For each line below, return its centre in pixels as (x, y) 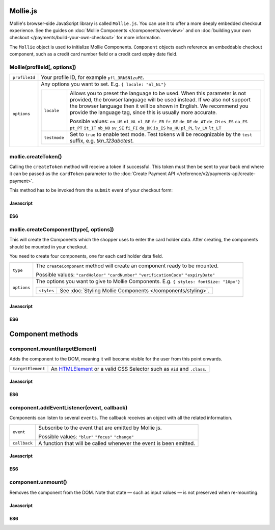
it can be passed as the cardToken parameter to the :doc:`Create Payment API (92, 174)
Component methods (44, 334)
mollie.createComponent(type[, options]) (62, 229)
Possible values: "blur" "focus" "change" (86, 436)
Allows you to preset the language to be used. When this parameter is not (158, 93)
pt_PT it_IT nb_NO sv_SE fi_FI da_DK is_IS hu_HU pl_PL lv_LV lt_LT (145, 128)
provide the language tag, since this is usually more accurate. (143, 113)
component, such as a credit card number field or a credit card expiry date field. (93, 54)
